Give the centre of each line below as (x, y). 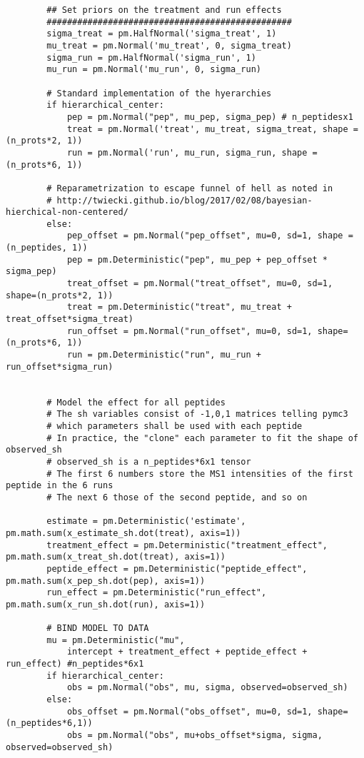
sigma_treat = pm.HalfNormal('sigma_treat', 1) (162, 34)
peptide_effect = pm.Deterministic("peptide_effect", (177, 568)
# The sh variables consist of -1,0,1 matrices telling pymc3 (197, 414)
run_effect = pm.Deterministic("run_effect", (157, 593)
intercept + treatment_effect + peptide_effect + (187, 652)
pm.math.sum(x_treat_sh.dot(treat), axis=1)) (116, 557)
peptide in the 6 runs (60, 486)
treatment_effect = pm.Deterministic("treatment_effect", (187, 545)
